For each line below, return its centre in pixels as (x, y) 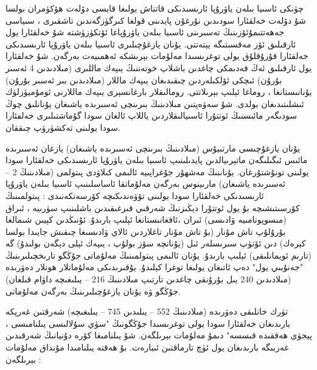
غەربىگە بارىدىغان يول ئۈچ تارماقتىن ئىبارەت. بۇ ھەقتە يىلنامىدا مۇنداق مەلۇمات (147, 347)
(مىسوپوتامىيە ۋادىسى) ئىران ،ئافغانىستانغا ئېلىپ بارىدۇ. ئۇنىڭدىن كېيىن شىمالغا (146, 219)
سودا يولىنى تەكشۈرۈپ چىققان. (63, 127)
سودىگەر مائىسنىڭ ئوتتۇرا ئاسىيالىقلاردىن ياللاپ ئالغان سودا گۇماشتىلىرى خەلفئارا (152, 115)
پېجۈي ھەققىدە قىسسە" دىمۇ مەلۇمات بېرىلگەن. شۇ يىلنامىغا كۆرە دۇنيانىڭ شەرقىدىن (159, 335)
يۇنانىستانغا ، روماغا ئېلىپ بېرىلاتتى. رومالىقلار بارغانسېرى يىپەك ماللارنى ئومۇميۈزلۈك (159, 92)
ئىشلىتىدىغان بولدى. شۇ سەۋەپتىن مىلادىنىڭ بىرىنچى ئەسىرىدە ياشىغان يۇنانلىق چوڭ (155, 103)
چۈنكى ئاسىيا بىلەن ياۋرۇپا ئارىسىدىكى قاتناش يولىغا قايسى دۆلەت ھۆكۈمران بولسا (155, 8)
